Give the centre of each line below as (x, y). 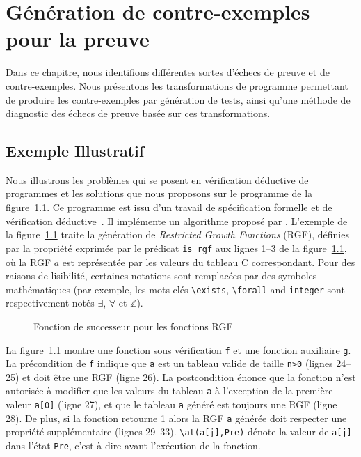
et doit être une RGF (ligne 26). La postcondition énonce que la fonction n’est (189, 377)
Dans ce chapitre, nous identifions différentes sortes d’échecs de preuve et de (168, 72)
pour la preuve (78, 39)
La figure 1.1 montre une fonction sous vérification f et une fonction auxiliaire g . (178, 349)
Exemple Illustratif (75, 151)
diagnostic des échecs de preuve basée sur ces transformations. (138, 113)
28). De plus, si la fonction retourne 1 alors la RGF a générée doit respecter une (176, 418)
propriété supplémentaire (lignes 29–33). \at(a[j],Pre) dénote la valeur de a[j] (179, 432)
